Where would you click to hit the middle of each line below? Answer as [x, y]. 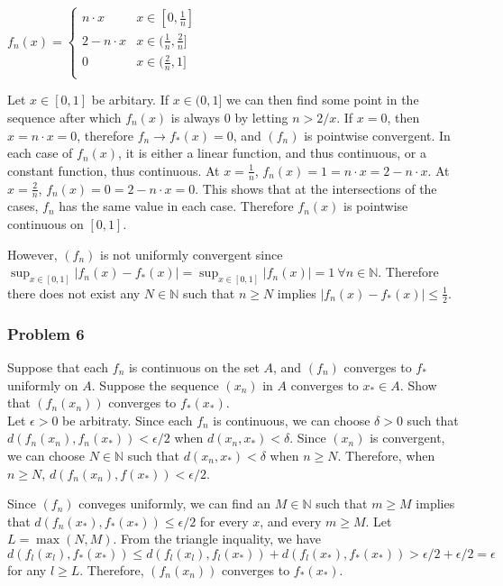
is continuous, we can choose [292, 420]
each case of [40, 153]
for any [27, 569]
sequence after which [64, 117]
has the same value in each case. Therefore [176, 206]
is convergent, [407, 438]
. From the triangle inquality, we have [217, 539]
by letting [261, 117]
